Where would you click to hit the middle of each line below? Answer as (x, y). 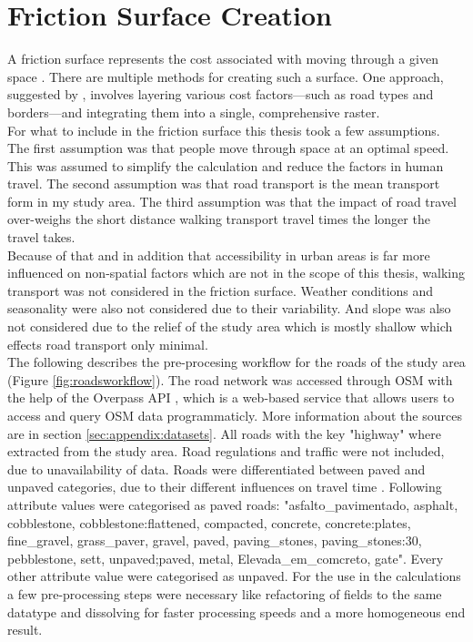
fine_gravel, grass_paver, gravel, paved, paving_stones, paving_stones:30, (215, 540)
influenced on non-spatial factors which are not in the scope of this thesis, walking (236, 273)
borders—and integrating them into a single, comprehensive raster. (194, 112)
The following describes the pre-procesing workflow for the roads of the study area (236, 362)
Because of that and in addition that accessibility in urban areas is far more (219, 255)
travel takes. (41, 237)
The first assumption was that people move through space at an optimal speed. (228, 148)
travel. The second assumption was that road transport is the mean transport (224, 183)
